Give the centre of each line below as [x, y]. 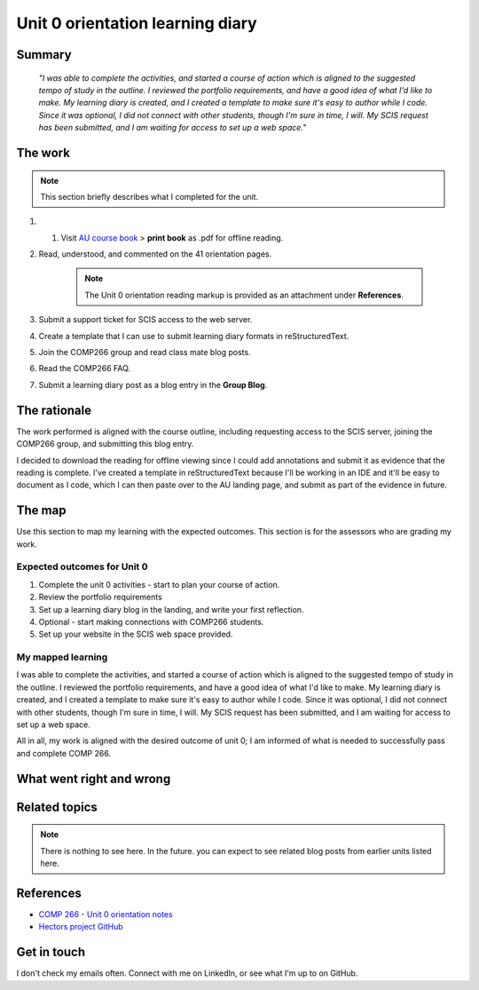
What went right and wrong [94, 778]
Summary [44, 55]
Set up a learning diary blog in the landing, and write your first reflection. [171, 609]
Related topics [57, 807]
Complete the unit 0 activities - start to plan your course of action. [159, 584]
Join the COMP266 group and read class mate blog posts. [145, 352]
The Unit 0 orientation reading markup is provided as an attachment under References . [244, 295]
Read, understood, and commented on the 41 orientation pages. [155, 254]
